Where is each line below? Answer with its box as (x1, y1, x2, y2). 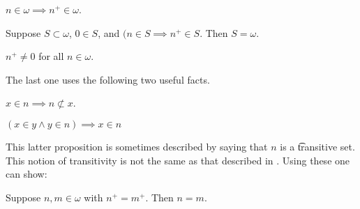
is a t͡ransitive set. (280, 139, 355, 153)
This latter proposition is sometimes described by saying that (6, 139, 268, 153)
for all (38, 49, 64, 63)
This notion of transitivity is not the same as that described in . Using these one (6, 153, 350, 167)
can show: (6, 167, 47, 181)
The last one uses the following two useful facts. (6, 72, 210, 86)
